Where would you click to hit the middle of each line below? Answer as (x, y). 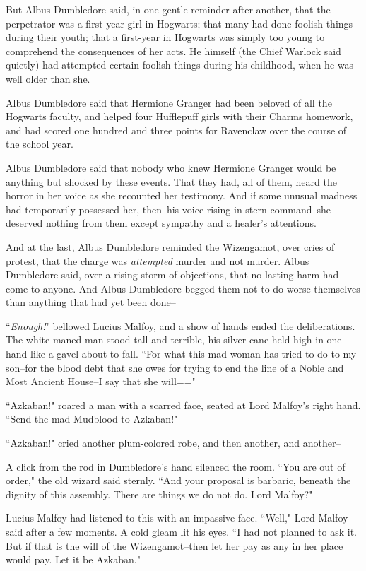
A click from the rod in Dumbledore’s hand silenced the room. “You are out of (176, 466)
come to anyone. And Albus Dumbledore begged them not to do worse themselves (183, 288)
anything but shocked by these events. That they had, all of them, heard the (171, 181)
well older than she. (48, 78)
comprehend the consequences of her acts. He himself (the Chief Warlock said (173, 51)
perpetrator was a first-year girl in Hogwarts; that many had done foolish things (179, 23)
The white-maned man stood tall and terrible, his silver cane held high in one (174, 340)
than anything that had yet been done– (91, 302)
